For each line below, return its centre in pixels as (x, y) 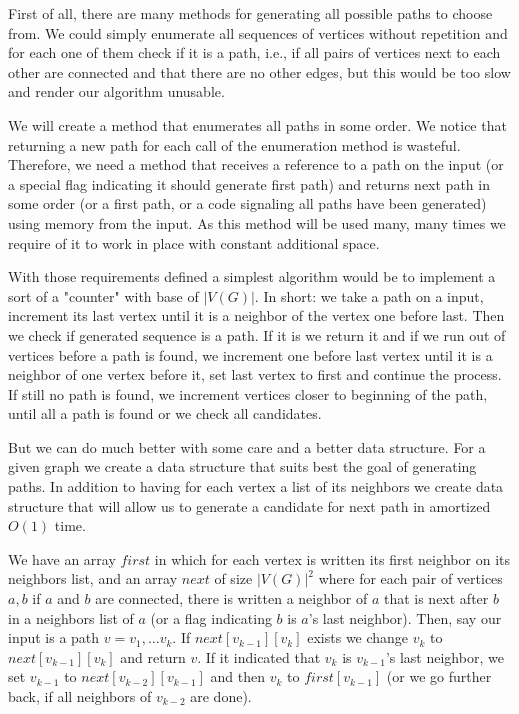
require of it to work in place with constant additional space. (194, 242)
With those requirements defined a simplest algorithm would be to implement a (252, 276)
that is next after (436, 598)
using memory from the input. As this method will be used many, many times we (257, 222)
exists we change (358, 637)
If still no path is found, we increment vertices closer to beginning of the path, (248, 393)
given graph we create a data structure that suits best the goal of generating (242, 466)
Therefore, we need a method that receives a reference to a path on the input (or (256, 164)
